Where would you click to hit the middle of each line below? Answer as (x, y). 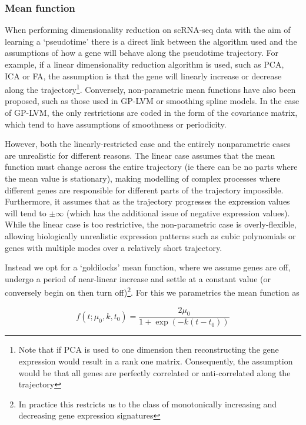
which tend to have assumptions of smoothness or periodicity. (116, 124)
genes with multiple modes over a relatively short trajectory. (114, 247)
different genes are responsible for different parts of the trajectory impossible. (144, 190)
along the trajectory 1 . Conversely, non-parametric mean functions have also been (150, 88)
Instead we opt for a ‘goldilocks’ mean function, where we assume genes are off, (148, 267)
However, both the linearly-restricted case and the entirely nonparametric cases (148, 144)
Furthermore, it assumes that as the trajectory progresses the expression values (147, 201)
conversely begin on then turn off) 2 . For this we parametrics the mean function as (152, 291)
